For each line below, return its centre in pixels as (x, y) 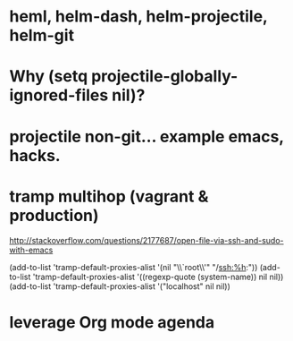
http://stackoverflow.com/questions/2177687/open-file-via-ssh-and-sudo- (146, 240)
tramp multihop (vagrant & (109, 196)
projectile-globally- (164, 77)
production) (54, 215)
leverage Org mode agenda (112, 322)
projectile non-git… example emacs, (146, 136)
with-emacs (31, 250)
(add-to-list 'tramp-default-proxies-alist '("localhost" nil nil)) (120, 286)
